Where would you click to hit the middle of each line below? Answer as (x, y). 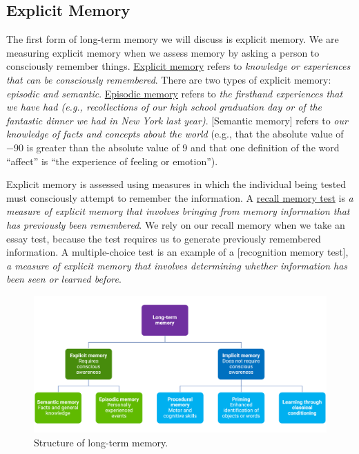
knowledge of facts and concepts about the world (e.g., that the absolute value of (175, 134)
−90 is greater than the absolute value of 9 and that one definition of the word (173, 147)
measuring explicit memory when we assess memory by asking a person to (163, 52)
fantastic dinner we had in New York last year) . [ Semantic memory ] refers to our (177, 120)
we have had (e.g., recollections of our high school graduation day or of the (164, 107)
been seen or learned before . (64, 279)
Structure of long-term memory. (101, 442)
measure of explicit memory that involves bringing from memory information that (178, 211)
